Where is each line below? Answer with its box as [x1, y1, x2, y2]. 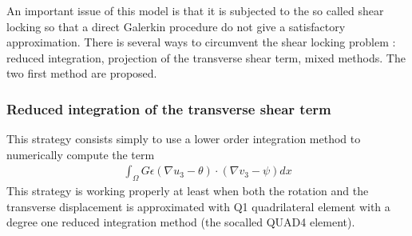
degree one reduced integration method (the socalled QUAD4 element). [6, 214, 355, 230]
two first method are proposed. [6, 65, 157, 82]
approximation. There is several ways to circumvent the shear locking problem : [6, 34, 396, 50]
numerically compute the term [6, 146, 155, 162]
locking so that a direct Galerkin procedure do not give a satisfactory [6, 18, 346, 34]
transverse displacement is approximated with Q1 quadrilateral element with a [6, 198, 390, 214]
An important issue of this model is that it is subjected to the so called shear [6, 2, 384, 18]
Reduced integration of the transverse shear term [6, 98, 331, 118]
